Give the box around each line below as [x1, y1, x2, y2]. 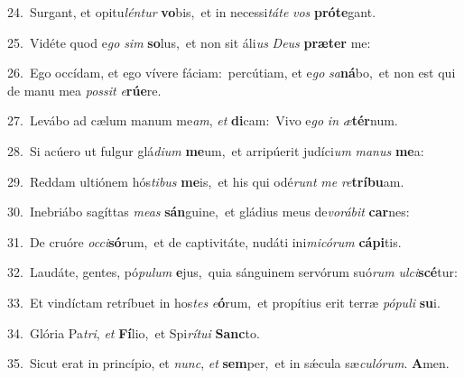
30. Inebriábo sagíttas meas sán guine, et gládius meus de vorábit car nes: [7, 202, 410, 221]
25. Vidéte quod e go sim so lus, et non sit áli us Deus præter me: [7, 32, 371, 51]
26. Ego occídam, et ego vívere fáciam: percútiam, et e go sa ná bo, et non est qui [7, 63, 456, 82]
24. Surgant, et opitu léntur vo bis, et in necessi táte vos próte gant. [7, 3, 376, 21]
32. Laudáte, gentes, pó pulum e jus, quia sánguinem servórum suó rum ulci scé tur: [7, 263, 458, 281]
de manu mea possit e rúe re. [7, 80, 162, 99]
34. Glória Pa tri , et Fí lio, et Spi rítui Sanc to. [7, 323, 260, 342]
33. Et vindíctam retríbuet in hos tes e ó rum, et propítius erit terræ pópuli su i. [7, 292, 441, 311]
